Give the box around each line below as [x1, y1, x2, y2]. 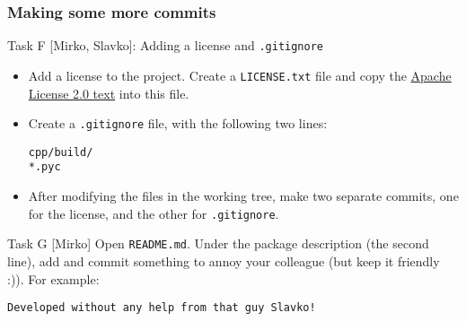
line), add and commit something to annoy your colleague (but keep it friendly [7, 252, 440, 270]
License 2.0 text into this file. [28, 83, 189, 102]
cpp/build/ [28, 145, 93, 159]
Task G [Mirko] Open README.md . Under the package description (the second [7, 234, 429, 253]
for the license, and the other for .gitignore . [28, 204, 279, 222]
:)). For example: [7, 269, 100, 288]
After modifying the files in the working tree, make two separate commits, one [28, 187, 459, 205]
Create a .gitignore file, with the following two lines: [28, 114, 328, 133]
